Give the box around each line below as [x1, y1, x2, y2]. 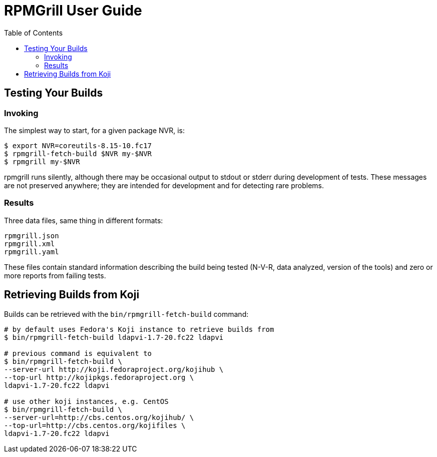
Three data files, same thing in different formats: [4, 216, 163, 225]
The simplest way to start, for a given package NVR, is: [4, 126, 185, 135]
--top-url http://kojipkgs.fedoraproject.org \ [4, 373, 194, 381]
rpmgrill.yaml [4, 247, 59, 256]
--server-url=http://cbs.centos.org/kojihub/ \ [4, 413, 194, 421]
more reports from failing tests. [4, 271, 106, 280]
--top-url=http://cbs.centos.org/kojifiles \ [4, 421, 186, 429]
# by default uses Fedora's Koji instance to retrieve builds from [4, 325, 274, 333]
